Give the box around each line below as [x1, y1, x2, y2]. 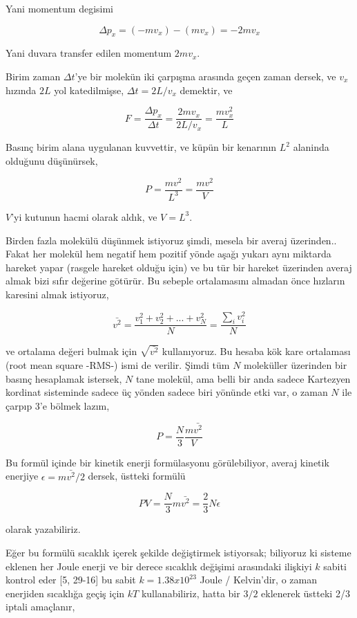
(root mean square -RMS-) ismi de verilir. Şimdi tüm [6, 358, 230, 372]
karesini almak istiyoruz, [6, 287, 109, 301]
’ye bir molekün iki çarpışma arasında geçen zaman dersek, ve [75, 69, 336, 83]
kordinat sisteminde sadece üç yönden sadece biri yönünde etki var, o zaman [6, 385, 328, 399]
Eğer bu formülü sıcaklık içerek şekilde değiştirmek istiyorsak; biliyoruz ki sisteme [6, 545, 351, 559]
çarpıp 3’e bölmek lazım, [6, 398, 110, 412]
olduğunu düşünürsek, [6, 153, 98, 167]
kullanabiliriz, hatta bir [141, 585, 240, 600]
